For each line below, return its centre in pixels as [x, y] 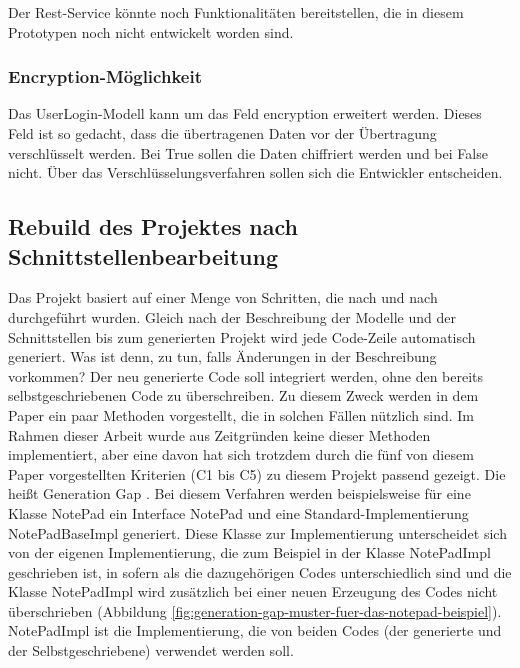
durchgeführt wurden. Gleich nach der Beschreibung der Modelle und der [232, 316]
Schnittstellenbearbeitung [143, 255]
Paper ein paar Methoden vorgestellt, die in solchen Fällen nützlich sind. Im [241, 414]
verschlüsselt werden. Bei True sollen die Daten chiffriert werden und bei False [248, 152]
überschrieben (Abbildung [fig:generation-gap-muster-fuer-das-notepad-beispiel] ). [255, 610]
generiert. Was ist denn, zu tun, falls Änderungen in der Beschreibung [222, 356]
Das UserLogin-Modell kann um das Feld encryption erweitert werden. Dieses [245, 113]
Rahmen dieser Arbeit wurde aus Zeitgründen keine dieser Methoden [219, 434]
